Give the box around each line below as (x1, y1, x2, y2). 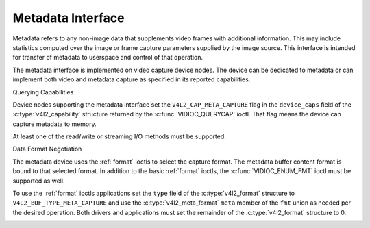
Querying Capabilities (12, 88, 74, 96)
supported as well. (12, 177, 65, 185)
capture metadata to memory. (12, 120, 97, 128)
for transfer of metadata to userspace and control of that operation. (12, 53, 203, 62)
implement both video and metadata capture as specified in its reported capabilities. (12, 75, 251, 84)
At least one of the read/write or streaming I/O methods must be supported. (12, 132, 226, 140)
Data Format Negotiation (12, 144, 82, 153)
